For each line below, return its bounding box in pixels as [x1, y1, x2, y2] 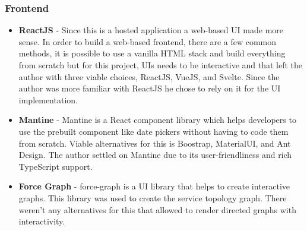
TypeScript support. [18, 160, 93, 172]
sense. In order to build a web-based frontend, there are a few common [18, 35, 277, 48]
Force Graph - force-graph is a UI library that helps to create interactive [18, 180, 290, 192]
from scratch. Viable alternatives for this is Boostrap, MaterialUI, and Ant [18, 137, 291, 149]
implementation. [18, 93, 78, 106]
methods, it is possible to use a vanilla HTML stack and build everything [18, 47, 286, 59]
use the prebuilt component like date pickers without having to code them [18, 125, 289, 137]
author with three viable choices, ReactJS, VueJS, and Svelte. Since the [18, 70, 280, 83]
